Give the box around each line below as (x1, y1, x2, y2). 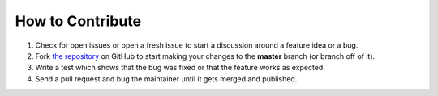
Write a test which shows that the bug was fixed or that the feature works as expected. (35, 63, 326, 73)
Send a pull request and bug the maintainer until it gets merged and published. (35, 73, 298, 84)
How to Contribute (15, 12, 142, 30)
